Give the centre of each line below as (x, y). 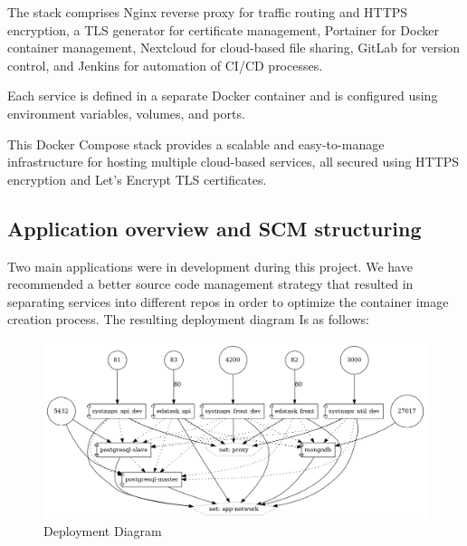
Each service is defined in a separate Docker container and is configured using (223, 96)
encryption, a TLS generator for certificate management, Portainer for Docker (223, 29)
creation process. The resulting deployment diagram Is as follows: (188, 319)
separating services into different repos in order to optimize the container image (228, 301)
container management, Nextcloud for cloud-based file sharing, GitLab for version (234, 48)
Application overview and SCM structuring (214, 228)
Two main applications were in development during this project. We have (210, 266)
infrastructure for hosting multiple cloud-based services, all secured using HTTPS (233, 162)
